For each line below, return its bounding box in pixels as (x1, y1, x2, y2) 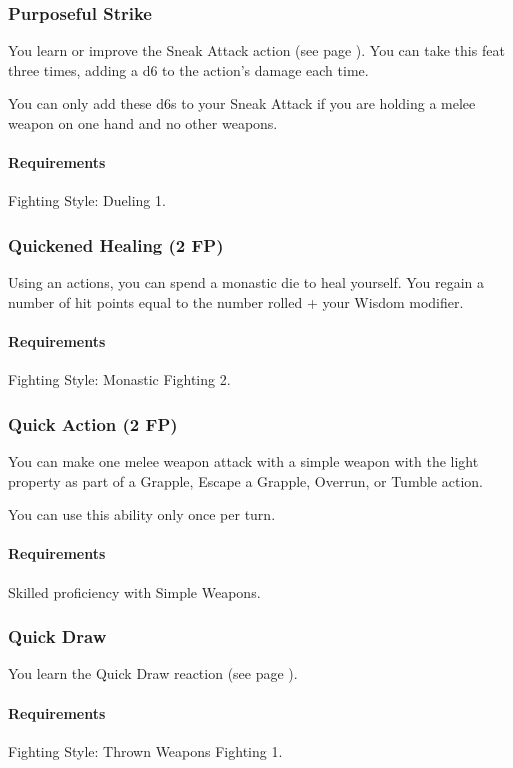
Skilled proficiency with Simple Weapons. (8, 581, 261, 602)
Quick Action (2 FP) (8, 411, 178, 436)
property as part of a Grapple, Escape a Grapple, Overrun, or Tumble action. (8, 470, 483, 491)
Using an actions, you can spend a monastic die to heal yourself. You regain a (8, 272, 485, 293)
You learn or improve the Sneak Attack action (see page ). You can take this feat (8, 40, 505, 61)
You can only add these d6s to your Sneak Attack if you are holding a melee (8, 93, 476, 114)
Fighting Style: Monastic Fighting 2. (8, 369, 231, 390)
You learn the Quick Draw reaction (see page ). (8, 663, 298, 684)
